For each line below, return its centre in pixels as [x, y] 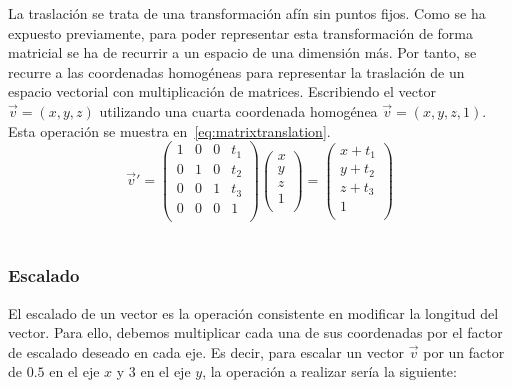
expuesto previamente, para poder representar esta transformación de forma [240, 32]
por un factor [464, 351]
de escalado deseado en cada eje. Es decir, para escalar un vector [206, 351]
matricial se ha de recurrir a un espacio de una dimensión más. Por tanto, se [242, 52]
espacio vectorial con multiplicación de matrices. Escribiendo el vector [222, 91]
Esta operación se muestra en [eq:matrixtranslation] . [169, 130]
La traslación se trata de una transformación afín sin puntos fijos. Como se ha [247, 13]
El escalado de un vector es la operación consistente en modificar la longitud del [253, 312]
